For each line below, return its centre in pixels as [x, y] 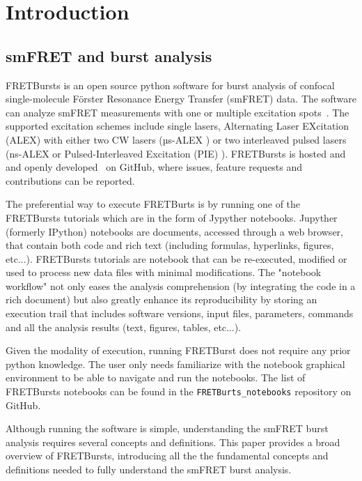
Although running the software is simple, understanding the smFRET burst [167, 428]
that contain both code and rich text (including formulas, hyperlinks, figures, [170, 245]
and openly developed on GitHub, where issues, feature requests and [154, 167]
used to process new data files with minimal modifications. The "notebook [164, 272]
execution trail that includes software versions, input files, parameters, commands [180, 313]
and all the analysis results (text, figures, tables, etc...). [124, 327]
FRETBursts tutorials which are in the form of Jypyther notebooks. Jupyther [172, 217]
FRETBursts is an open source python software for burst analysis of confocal [170, 85]
